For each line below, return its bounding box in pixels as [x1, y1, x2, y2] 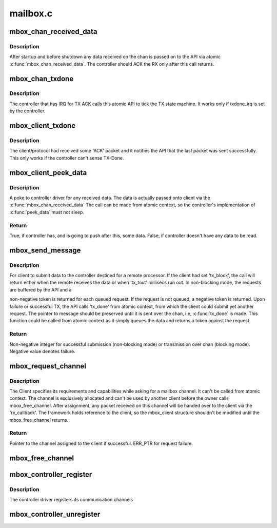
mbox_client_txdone [9, 121, 76, 130]
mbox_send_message [9, 246, 81, 255]
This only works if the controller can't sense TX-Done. [9, 154, 124, 161]
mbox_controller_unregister [9, 510, 101, 518]
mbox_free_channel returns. [9, 417, 69, 423]
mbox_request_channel [9, 362, 87, 370]
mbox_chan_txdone [9, 74, 74, 83]
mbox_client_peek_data [9, 168, 87, 177]
